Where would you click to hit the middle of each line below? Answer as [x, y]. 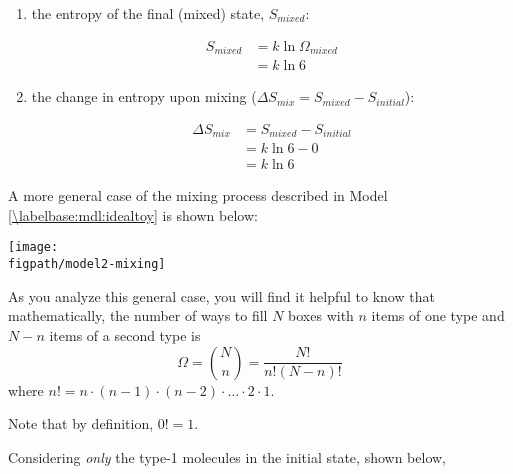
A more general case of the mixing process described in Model [198, 195]
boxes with [321, 315]
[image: [33, 247]
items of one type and [438, 315]
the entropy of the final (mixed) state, [148, 13]
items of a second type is [125, 334]
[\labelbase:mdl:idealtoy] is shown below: [133, 214]
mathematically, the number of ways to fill [138, 315]
